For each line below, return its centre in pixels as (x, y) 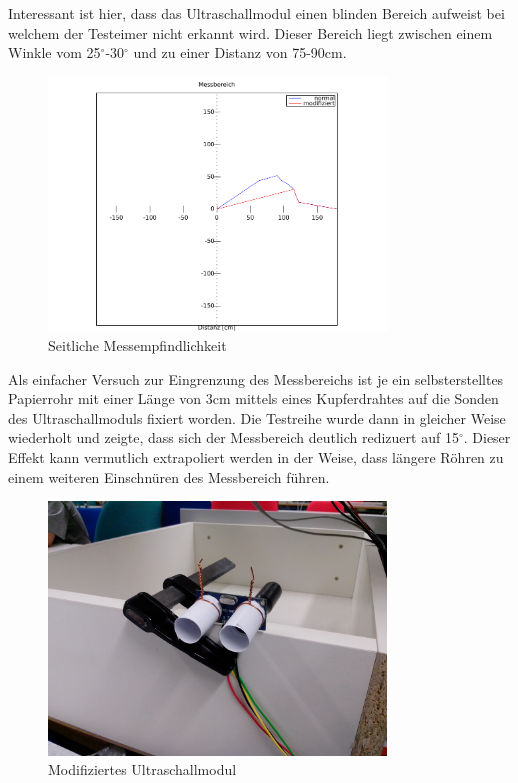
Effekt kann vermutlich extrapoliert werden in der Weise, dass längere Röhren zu (256, 457)
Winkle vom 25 (54, 52)
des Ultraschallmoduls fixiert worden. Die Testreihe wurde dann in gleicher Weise (257, 417)
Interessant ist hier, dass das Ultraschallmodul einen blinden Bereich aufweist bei (256, 13)
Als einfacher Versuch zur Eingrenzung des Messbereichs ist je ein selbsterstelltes (256, 378)
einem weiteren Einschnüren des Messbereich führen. (169, 476)
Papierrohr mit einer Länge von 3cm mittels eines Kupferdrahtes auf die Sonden (253, 398)
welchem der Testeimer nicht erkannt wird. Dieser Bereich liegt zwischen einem (250, 32)
